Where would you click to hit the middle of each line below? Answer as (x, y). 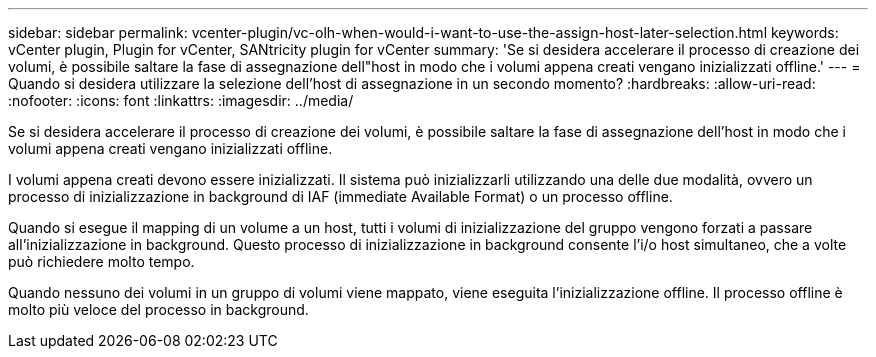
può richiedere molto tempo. (101, 261)
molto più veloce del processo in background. (158, 309)
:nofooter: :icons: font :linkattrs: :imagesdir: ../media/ (181, 100)
